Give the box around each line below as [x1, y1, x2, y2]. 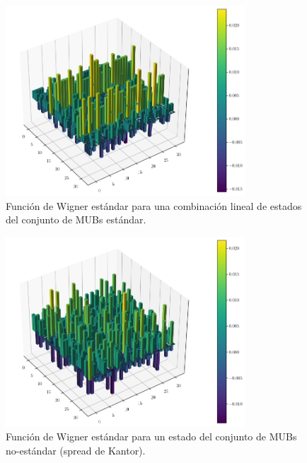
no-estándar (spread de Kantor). [6, 443, 146, 457]
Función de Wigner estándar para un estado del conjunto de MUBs [6, 429, 297, 444]
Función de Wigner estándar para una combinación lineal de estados [6, 198, 302, 213]
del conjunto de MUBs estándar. [6, 212, 146, 227]
